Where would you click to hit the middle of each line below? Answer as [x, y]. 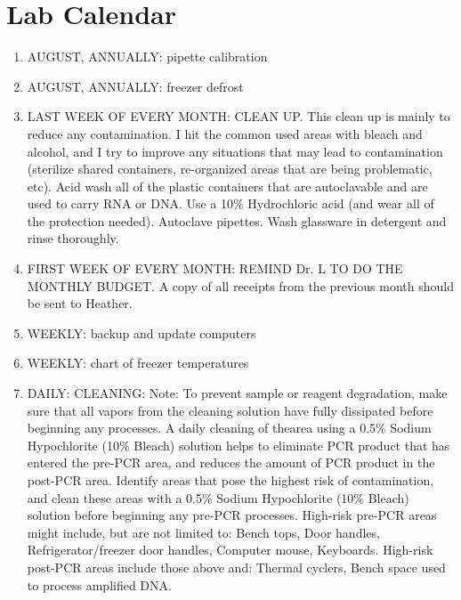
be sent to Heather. [80, 303]
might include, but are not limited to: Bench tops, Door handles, [203, 532]
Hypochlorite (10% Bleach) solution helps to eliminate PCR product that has [239, 445]
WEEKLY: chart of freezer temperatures [138, 363]
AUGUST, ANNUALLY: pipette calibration [147, 57]
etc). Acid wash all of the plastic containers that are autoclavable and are [227, 186]
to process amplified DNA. [99, 584]
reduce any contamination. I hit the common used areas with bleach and [225, 133]
